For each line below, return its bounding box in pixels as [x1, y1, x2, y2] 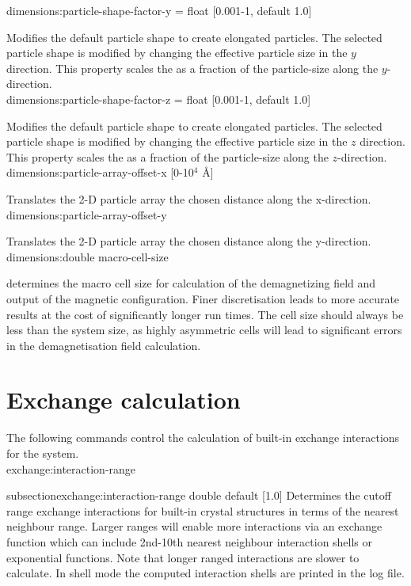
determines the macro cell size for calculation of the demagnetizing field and [6, 275, 376, 291]
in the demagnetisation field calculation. [6, 337, 201, 353]
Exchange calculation [6, 383, 241, 416]
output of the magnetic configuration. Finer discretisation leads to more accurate [6, 290, 400, 306]
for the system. [6, 445, 79, 461]
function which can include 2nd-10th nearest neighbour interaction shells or [6, 533, 373, 550]
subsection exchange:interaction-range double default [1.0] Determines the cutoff [6, 487, 391, 504]
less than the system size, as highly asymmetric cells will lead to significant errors [6, 322, 402, 338]
